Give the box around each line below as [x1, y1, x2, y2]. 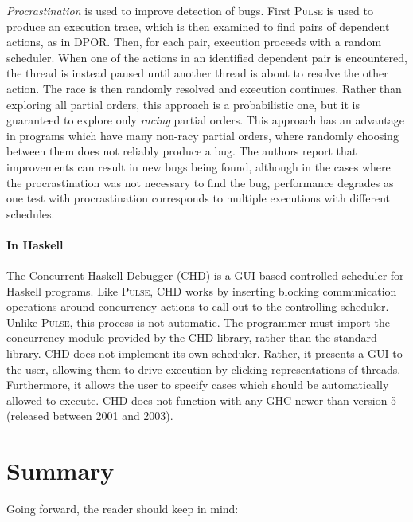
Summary [6, 454, 115, 487]
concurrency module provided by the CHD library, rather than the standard [6, 329, 377, 346]
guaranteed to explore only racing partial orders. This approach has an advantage [6, 112, 404, 128]
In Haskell [6, 236, 64, 253]
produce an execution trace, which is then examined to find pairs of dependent [6, 18, 390, 34]
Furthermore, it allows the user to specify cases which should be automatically [6, 376, 389, 393]
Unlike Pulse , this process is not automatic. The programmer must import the [6, 313, 390, 330]
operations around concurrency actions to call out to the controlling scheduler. [6, 298, 389, 315]
